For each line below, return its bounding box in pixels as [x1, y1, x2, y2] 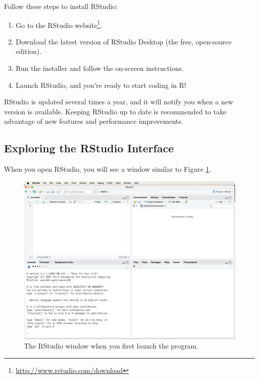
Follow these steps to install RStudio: [4, 1, 118, 11]
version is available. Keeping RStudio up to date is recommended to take [4, 106, 227, 116]
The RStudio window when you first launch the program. [24, 341, 199, 351]
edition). [15, 46, 42, 56]
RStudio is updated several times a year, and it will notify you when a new [4, 96, 233, 107]
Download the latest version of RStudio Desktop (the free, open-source [15, 36, 232, 46]
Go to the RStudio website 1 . [15, 18, 102, 30]
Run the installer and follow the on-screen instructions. [15, 63, 184, 73]
